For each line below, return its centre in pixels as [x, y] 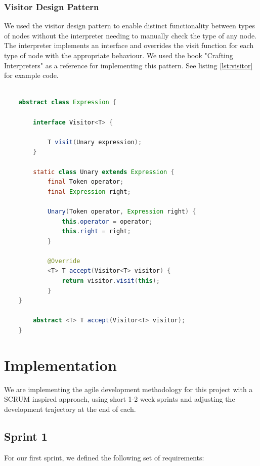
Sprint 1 [26, 436]
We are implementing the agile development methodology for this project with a [128, 389]
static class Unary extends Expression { [104, 172]
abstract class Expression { [67, 102]
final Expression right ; [89, 192]
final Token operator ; [85, 182]
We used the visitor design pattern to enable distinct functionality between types [129, 26]
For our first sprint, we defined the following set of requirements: [104, 457]
